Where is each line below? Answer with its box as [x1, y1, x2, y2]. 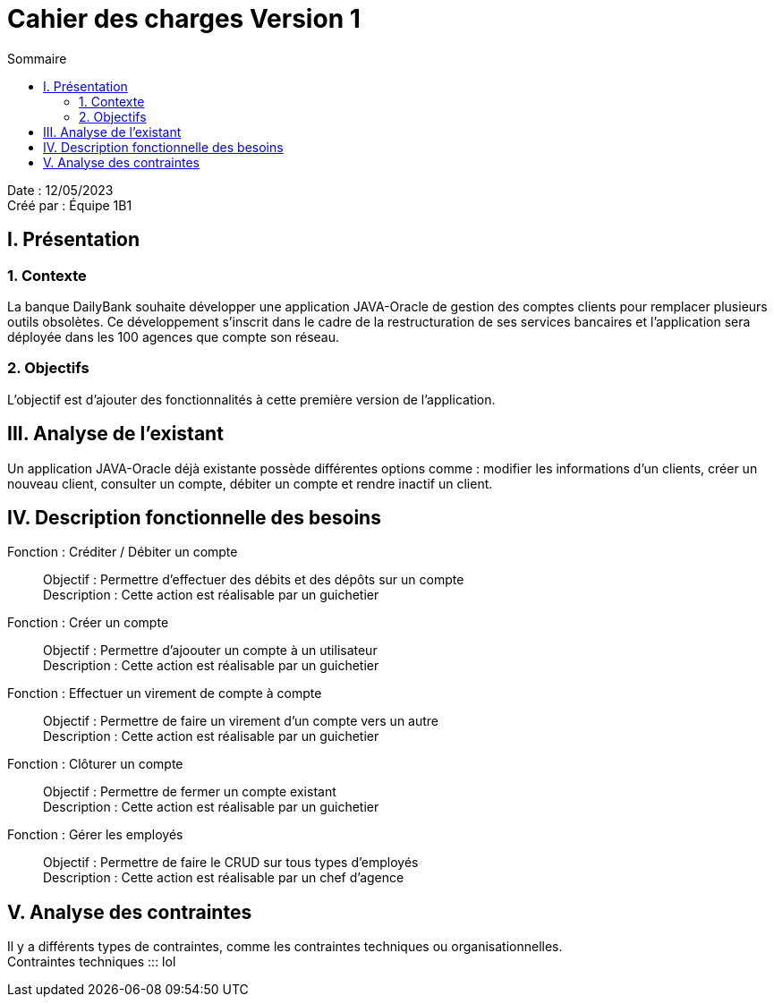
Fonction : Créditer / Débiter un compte [7, 544, 238, 560]
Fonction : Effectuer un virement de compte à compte [7, 685, 322, 702]
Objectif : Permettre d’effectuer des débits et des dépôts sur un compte [43, 572, 464, 588]
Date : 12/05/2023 [7, 182, 114, 198]
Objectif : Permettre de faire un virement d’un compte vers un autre [43, 713, 439, 729]
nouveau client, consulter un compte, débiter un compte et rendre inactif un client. [7, 475, 493, 491]
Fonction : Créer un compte [7, 615, 169, 631]
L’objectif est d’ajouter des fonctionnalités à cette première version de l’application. [7, 391, 496, 407]
